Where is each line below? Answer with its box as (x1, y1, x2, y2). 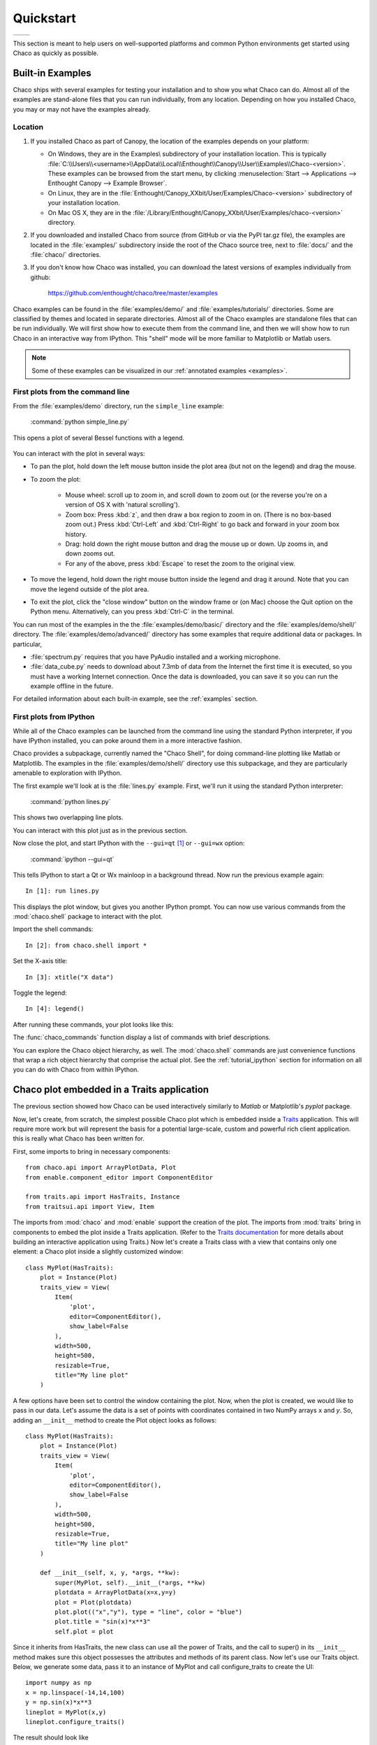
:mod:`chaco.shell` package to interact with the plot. (13, 912, 163, 921)
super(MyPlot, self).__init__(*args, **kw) (54, 1578, 206, 1587)
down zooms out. (65, 549, 115, 558)
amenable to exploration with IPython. (13, 768, 122, 778)
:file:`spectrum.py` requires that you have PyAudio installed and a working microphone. (30, 653, 281, 661)
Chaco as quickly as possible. (13, 49, 99, 57)
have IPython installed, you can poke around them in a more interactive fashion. (13, 736, 242, 745)
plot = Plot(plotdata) (54, 1598, 133, 1606)
